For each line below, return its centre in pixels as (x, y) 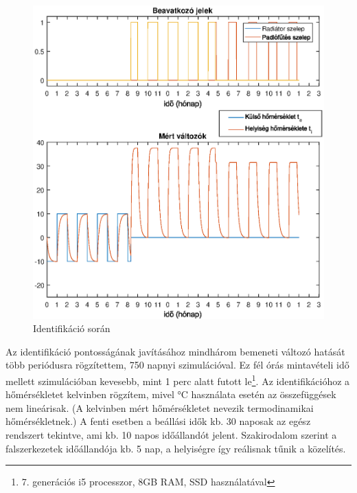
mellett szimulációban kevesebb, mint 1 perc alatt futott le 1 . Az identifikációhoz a (178, 380)
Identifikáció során (72, 328)
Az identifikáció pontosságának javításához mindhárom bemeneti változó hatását (175, 351)
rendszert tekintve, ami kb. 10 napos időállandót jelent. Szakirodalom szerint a (171, 434)
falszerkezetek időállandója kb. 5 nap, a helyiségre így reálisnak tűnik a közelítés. (176, 448)
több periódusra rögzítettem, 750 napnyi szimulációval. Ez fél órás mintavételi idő (177, 365)
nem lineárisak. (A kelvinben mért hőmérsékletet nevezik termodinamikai (160, 407)
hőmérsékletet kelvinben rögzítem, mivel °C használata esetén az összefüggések (171, 394)
